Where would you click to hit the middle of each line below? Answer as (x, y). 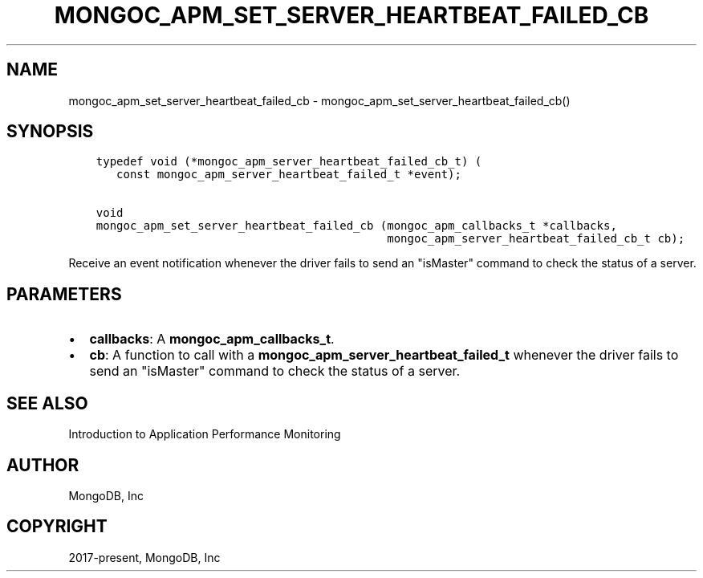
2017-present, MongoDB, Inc (144, 557)
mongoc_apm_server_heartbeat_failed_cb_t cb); (536, 239)
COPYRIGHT (57, 527)
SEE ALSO (47, 403)
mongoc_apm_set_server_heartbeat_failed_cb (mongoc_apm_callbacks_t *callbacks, (356, 226)
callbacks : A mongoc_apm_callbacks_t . (212, 339)
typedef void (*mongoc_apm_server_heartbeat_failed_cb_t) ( (289, 162)
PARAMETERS (64, 294)
